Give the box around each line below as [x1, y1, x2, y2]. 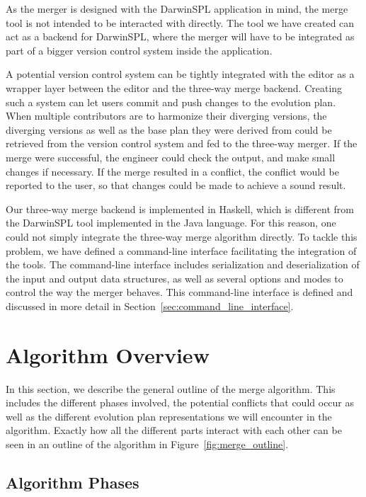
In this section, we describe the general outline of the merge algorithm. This [6, 381, 336, 396]
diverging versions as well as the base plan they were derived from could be [6, 122, 332, 137]
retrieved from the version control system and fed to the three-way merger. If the [6, 136, 358, 151]
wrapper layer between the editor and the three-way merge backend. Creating [6, 80, 343, 95]
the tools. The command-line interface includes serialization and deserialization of [6, 257, 360, 272]
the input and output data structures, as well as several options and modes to [6, 270, 343, 285]
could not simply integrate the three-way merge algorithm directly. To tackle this [6, 229, 358, 244]
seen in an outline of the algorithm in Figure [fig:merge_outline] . [6, 436, 289, 451]
